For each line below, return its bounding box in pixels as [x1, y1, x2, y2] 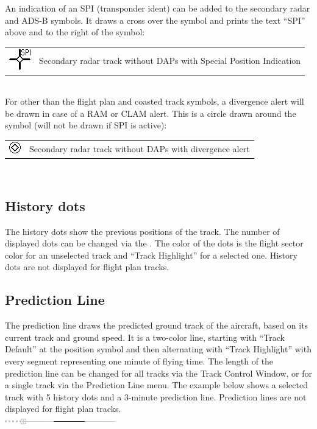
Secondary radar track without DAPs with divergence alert [29, 142, 250, 155]
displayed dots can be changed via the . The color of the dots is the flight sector [5, 237, 304, 249]
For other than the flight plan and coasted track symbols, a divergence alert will [5, 95, 304, 108]
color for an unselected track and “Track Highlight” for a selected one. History [5, 248, 297, 261]
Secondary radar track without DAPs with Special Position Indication [39, 54, 301, 66]
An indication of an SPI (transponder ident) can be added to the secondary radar [5, 2, 310, 14]
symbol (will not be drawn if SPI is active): [5, 119, 167, 131]
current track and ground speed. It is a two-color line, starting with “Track [5, 330, 285, 343]
